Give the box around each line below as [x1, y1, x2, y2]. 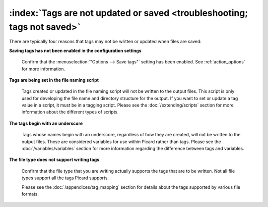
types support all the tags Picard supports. [21, 175, 109, 181]
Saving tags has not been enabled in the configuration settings [9, 48, 141, 53]
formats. [21, 191, 39, 197]
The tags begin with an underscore [9, 120, 83, 126]
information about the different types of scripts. [21, 109, 119, 115]
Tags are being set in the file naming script [9, 77, 99, 83]
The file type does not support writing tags [9, 156, 100, 163]
